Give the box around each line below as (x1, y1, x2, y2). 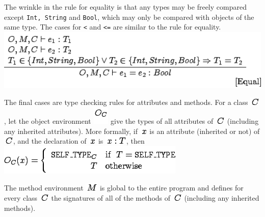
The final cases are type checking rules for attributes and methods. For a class (4, 97, 248, 107)
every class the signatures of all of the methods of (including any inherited (4, 192, 259, 203)
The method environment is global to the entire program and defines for (4, 182, 244, 193)
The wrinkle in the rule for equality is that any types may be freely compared (4, 2, 247, 12)
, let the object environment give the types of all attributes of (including (4, 115, 259, 126)
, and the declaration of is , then (13, 135, 145, 146)
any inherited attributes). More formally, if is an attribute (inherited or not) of (4, 125, 260, 136)
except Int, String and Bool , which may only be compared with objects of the (4, 11, 254, 22)
